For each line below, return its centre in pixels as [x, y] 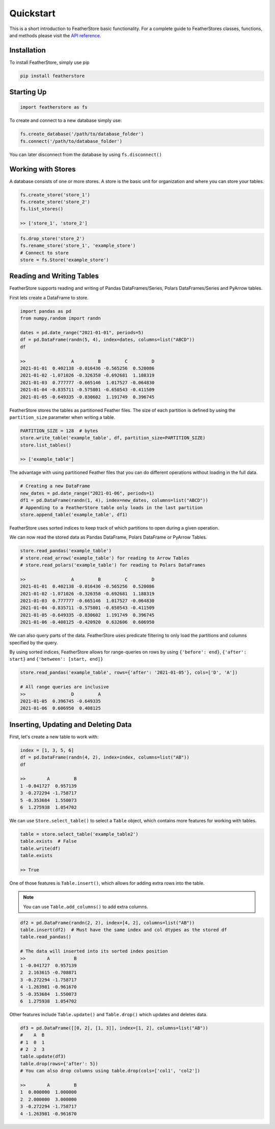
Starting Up [28, 92]
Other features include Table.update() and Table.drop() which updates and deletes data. [108, 1014]
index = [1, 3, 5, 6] [47, 750]
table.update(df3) [43, 1057]
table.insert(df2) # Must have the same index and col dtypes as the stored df [123, 930]
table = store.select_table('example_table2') [79, 834]
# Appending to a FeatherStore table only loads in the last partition [112, 507]
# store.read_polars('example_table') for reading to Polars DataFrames [113, 565]
